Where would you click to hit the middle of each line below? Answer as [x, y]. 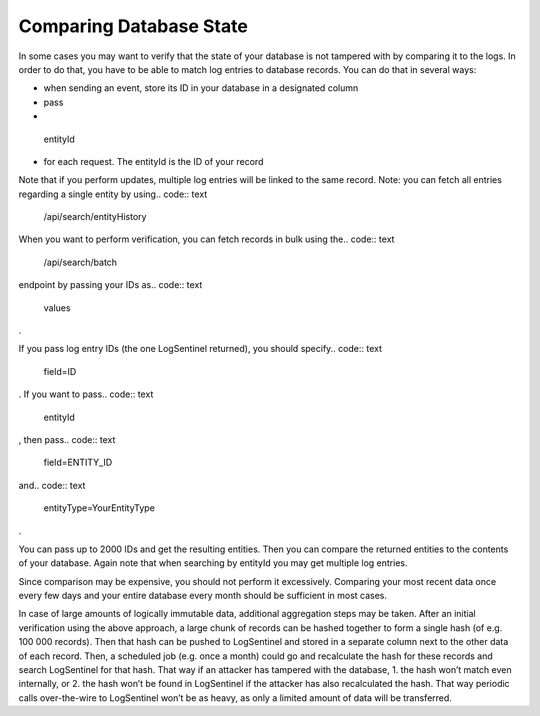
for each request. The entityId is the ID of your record [153, 161]
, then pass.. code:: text [67, 439]
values [57, 307]
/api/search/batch [80, 262]
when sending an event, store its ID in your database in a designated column [201, 88]
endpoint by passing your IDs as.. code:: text [110, 285]
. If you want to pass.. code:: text [86, 394]
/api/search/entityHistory [95, 217]
